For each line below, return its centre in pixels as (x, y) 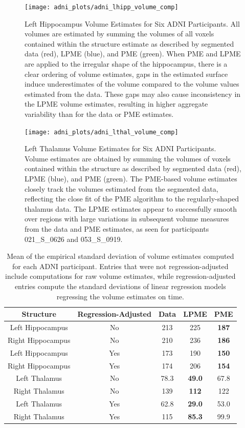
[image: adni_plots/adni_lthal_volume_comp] (102, 132)
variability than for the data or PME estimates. (99, 114)
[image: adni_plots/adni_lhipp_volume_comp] (102, 7)
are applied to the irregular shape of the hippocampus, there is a (126, 64)
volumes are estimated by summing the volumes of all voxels (119, 34)
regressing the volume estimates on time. (120, 296)
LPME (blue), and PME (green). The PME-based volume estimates (131, 179)
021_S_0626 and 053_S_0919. (74, 239)
